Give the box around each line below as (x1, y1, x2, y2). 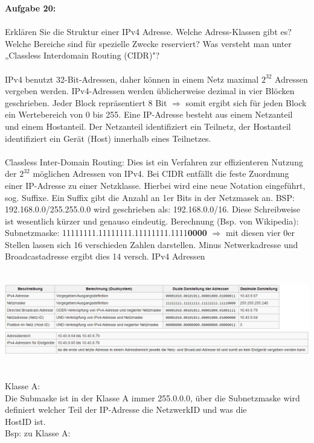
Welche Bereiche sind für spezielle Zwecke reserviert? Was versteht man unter (5, 37, 292, 49)
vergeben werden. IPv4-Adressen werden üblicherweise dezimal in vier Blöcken (5, 84, 295, 97)
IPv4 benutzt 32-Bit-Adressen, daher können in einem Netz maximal (5, 72, 259, 85)
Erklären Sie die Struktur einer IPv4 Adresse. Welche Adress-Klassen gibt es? (5, 25, 292, 38)
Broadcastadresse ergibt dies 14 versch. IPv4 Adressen (5, 250, 205, 263)
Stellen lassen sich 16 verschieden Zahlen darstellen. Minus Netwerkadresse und (5, 238, 298, 250)
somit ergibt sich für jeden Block (185, 96, 307, 109)
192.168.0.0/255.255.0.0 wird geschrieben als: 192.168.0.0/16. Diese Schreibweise (5, 203, 301, 215)
